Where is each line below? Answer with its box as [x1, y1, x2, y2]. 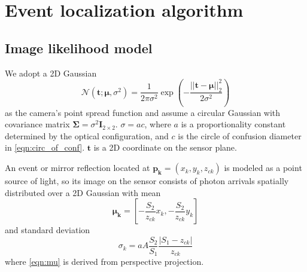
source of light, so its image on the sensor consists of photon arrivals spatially [5, 175, 289, 187]
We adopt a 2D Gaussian [5, 66, 97, 79]
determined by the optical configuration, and [5, 129, 169, 142]
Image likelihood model [5, 38, 153, 57]
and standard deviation [5, 224, 90, 236]
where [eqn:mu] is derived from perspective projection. [5, 255, 204, 268]
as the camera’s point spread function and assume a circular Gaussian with [5, 106, 281, 118]
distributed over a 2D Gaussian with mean [5, 186, 161, 198]
